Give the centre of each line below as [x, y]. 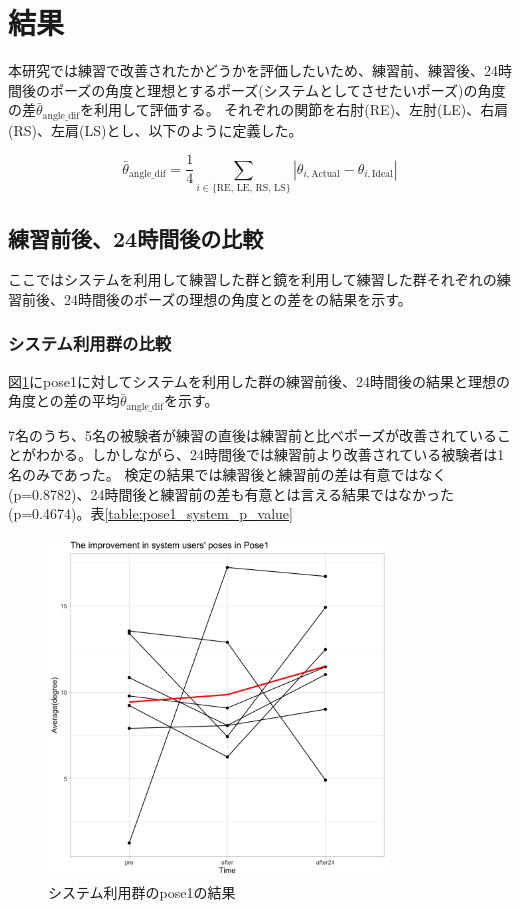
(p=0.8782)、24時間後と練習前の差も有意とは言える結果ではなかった [231, 493]
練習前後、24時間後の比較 [136, 237]
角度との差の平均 [64, 400]
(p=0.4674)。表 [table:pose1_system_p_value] [150, 513]
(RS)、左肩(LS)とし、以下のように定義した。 [155, 129]
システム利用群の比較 [90, 343]
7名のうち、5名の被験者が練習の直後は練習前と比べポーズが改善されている [252, 434]
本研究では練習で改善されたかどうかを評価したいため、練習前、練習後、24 [253, 70]
